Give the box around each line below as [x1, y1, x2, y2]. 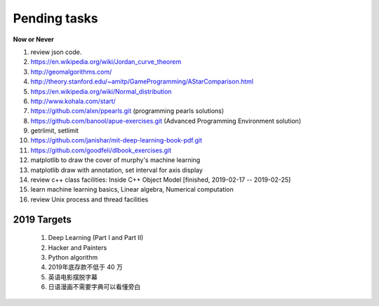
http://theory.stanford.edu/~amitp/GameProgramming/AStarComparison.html [30, 77, 254, 86]
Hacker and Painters [48, 243, 107, 252]
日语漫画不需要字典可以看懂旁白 [48, 283, 140, 291]
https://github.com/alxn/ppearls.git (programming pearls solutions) [30, 107, 225, 115]
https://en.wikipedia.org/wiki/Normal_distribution [30, 87, 172, 95]
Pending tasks [13, 11, 98, 26]
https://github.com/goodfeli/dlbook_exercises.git [30, 146, 172, 154]
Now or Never [13, 35, 54, 44]
